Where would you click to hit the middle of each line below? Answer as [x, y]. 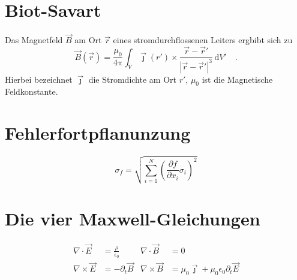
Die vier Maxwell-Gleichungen [133, 218]
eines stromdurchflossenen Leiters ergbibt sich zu [203, 40]
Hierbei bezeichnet [39, 79]
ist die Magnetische [237, 79]
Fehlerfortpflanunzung [98, 133]
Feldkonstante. [31, 91]
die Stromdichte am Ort [132, 79]
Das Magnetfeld [34, 40]
